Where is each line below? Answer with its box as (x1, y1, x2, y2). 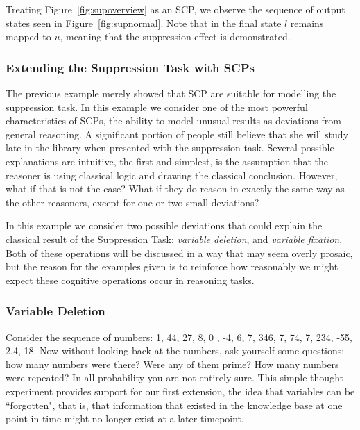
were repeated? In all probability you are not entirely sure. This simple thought (6, 370, 343, 385)
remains (290, 15, 324, 30)
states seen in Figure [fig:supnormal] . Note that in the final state (6, 15, 282, 30)
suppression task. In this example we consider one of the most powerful (6, 99, 308, 114)
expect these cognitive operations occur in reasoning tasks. (6, 272, 255, 287)
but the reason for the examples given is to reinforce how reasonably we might (6, 259, 338, 274)
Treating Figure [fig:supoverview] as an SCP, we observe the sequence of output (6, 2, 345, 16)
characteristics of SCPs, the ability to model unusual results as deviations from (6, 113, 341, 128)
